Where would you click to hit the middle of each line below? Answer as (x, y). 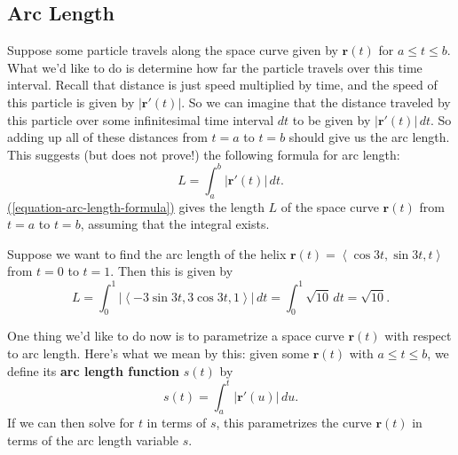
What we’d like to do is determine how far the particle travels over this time (215, 67)
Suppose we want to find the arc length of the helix (147, 253)
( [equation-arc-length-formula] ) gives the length (136, 206)
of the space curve (330, 206)
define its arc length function (94, 370)
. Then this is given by (172, 271)
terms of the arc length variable (93, 440)
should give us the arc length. (369, 137)
